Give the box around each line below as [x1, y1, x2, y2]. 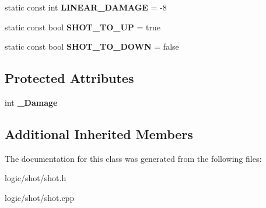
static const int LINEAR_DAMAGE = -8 [5, 1, 167, 13]
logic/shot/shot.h [5, 172, 66, 184]
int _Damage [5, 96, 58, 108]
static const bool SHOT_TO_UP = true [5, 20, 160, 33]
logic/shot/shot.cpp [5, 191, 75, 203]
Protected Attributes [5, 69, 134, 87]
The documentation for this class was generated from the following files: [5, 152, 262, 164]
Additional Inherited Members [5, 124, 193, 143]
